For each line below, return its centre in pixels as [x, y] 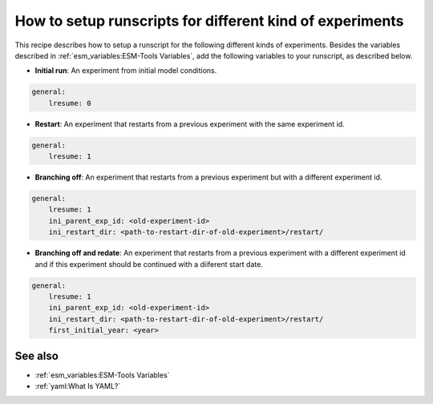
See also [37, 356]
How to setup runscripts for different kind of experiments [209, 21]
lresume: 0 [70, 103]
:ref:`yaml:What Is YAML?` [78, 386]
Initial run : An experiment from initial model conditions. [126, 71]
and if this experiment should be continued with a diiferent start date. [149, 264]
